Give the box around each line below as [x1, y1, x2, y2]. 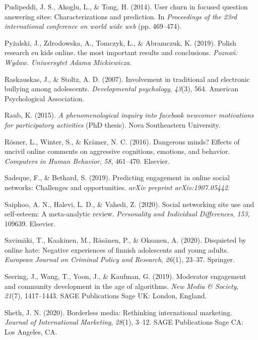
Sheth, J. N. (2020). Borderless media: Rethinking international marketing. [4, 307, 233, 317]
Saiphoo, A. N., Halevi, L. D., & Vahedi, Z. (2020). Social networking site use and [4, 199, 255, 209]
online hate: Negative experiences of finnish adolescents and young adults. [4, 244, 229, 255]
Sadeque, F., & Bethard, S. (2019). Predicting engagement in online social [4, 172, 230, 183]
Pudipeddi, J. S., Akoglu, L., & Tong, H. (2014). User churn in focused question [4, 1, 248, 11]
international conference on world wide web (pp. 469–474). [4, 21, 182, 31]
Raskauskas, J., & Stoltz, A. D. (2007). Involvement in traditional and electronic [4, 73, 250, 84]
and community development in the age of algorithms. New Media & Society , [4, 280, 239, 291]
